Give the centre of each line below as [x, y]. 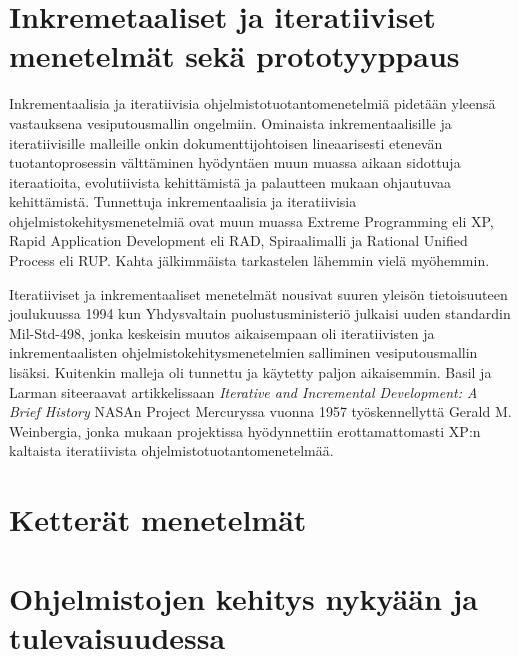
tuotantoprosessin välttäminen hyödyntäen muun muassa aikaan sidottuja [235, 162]
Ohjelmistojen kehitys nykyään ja [244, 597]
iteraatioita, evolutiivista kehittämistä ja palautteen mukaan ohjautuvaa [230, 181]
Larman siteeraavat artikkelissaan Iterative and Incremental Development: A [243, 391]
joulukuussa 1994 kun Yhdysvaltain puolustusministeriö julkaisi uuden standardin [260, 313]
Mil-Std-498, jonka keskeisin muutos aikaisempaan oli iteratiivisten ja [222, 332]
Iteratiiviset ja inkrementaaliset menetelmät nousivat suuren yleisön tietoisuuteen [258, 293]
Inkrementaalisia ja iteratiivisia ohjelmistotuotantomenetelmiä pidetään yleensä [252, 103]
